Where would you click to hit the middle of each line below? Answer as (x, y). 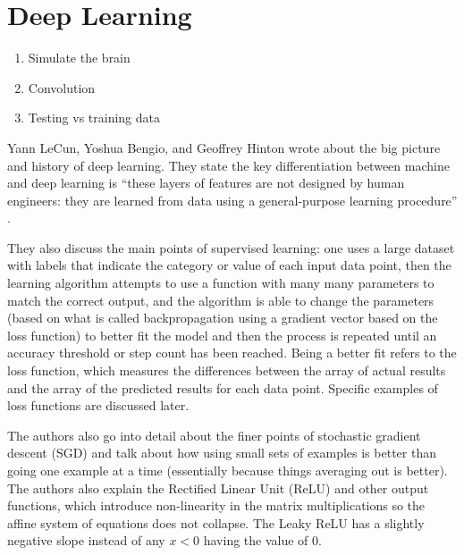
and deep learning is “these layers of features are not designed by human (206, 183)
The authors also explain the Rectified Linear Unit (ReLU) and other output (218, 488)
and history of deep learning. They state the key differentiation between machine (228, 165)
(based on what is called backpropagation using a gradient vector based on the (223, 318)
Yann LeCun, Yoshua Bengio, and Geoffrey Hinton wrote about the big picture (224, 147)
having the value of (256, 540)
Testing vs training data (94, 118)
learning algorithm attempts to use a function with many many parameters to (221, 283)
